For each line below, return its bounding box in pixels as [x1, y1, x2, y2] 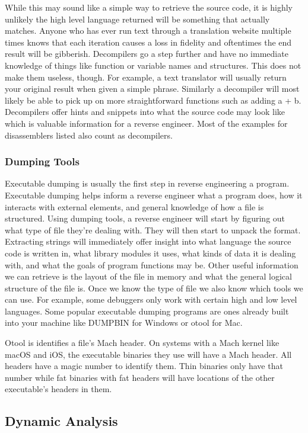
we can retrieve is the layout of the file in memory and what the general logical [5, 270, 292, 283]
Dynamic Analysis [5, 412, 118, 430]
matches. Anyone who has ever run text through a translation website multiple [5, 24, 291, 37]
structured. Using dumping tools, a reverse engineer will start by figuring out [5, 212, 285, 224]
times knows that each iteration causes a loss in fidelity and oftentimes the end [5, 36, 292, 48]
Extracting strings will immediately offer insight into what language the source [5, 235, 291, 248]
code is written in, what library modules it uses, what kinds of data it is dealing [5, 246, 296, 259]
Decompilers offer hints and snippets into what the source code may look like [5, 105, 285, 118]
